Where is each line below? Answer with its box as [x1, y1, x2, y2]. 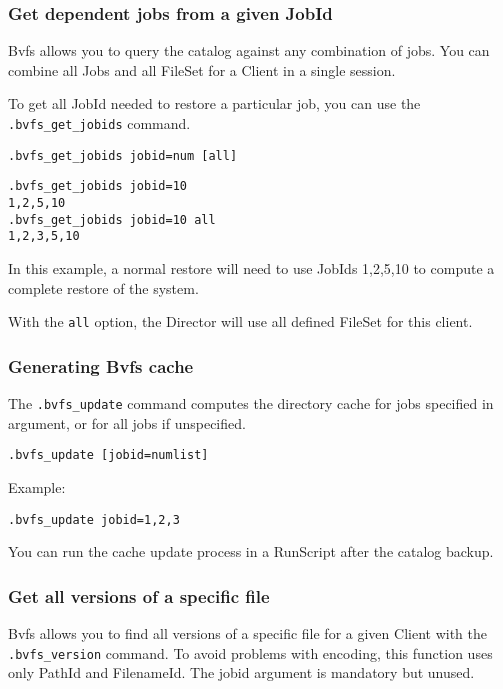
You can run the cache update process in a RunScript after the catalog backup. [8, 541, 494, 562]
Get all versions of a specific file [8, 583, 270, 608]
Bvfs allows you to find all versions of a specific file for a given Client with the [8, 622, 487, 643]
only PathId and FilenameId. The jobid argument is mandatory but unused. [8, 662, 475, 683]
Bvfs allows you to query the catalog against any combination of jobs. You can [8, 40, 490, 61]
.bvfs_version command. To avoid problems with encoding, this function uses [8, 642, 493, 663]
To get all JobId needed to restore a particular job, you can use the [8, 93, 421, 114]
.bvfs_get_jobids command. [8, 113, 191, 133]
